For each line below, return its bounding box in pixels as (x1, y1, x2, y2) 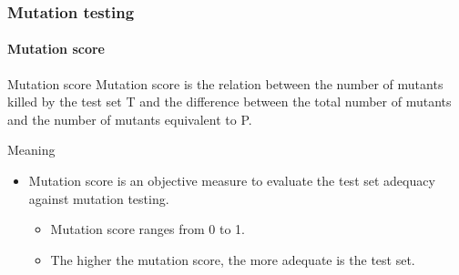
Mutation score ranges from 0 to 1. (50, 219, 245, 239)
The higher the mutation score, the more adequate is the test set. (50, 250, 415, 269)
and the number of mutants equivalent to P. (7, 109, 252, 128)
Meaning (7, 140, 56, 159)
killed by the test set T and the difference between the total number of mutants (7, 92, 452, 111)
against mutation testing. (28, 188, 169, 208)
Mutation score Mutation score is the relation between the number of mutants (7, 74, 444, 93)
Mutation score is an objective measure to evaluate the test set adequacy (28, 171, 435, 190)
